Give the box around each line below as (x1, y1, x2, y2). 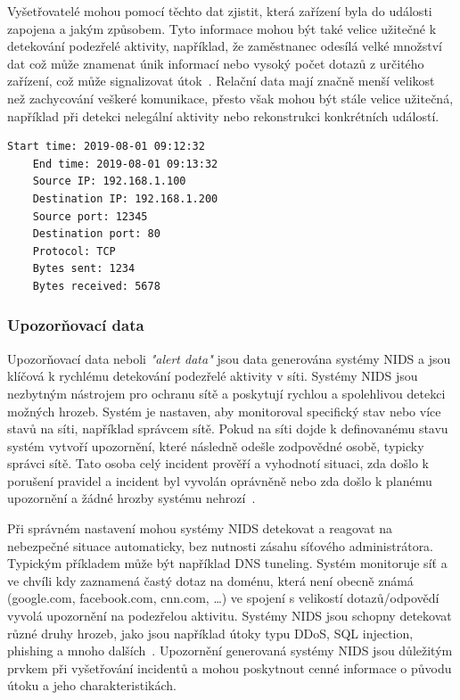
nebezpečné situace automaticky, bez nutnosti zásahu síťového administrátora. (7, 536, 434, 555)
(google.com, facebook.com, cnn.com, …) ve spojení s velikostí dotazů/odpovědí (7, 589, 439, 607)
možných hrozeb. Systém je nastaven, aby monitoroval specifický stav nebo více (7, 401, 441, 420)
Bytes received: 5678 (32, 279, 160, 292)
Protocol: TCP (32, 244, 116, 258)
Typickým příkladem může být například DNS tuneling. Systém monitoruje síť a (7, 554, 448, 572)
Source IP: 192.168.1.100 (32, 175, 186, 188)
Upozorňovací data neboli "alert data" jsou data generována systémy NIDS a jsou (7, 349, 451, 367)
